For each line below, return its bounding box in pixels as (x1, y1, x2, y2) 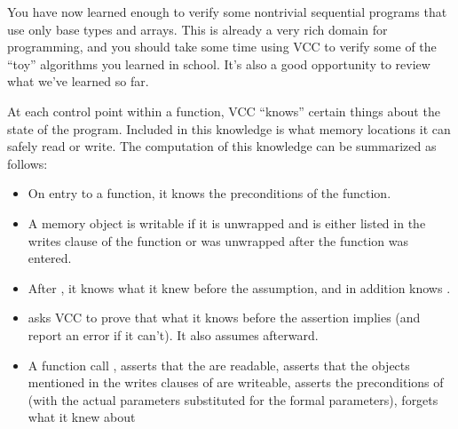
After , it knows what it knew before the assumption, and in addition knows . (28, 278, 451, 297)
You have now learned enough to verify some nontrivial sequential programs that (7, 3, 447, 20)
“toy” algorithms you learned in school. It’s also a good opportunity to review (7, 54, 430, 73)
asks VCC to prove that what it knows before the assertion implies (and (28, 308, 421, 327)
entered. (28, 249, 72, 267)
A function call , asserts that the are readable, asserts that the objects (28, 355, 410, 374)
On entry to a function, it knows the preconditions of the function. (28, 184, 391, 203)
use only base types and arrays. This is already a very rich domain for (7, 20, 388, 38)
